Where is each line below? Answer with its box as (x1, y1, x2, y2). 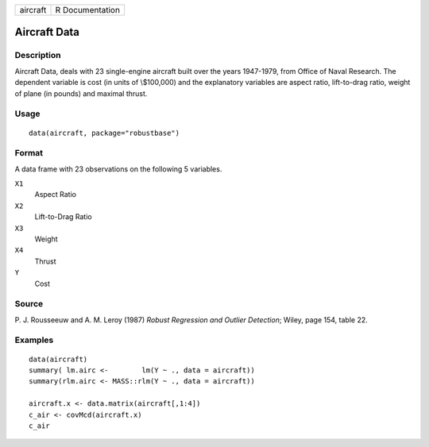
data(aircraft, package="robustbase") (29, 128, 180, 137)
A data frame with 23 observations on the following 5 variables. (14, 164, 222, 174)
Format (14, 148, 44, 159)
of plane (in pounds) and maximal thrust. (14, 88, 148, 98)
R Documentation (55, 5, 121, 15)
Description (14, 50, 61, 61)
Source (14, 299, 44, 310)
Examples (14, 334, 54, 345)
